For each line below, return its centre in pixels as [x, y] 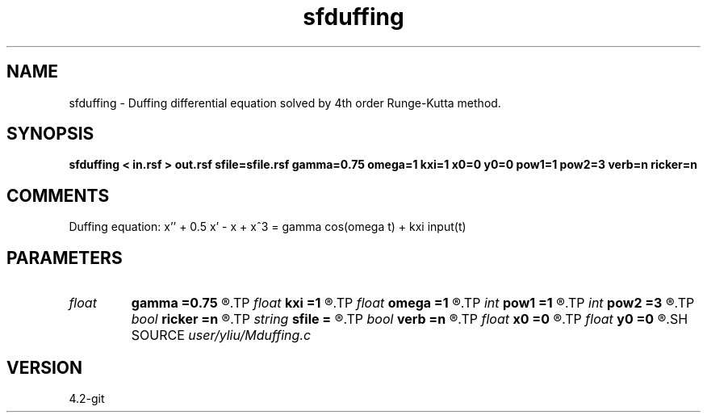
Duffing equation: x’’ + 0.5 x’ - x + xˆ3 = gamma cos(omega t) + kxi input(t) [268, 227]
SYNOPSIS [50, 134]
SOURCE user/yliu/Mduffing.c [221, 335]
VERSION [45, 367]
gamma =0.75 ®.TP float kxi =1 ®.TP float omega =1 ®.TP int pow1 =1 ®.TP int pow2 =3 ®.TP [413, 303]
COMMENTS [58, 195]
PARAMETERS [65, 258]
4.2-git [87, 398]
